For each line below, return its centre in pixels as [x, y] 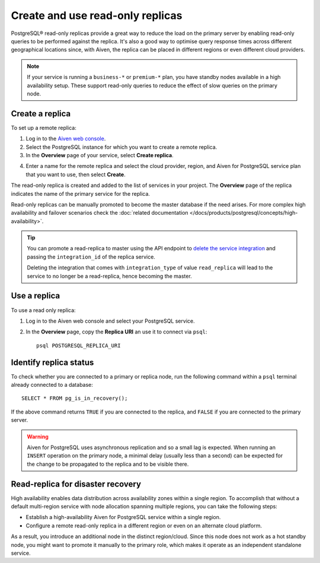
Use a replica [36, 296]
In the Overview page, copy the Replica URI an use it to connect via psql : [116, 332]
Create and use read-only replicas [97, 15]
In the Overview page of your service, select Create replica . [100, 155]
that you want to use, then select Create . [76, 174]
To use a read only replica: [44, 310]
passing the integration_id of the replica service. [91, 257]
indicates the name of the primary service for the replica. [81, 193]
